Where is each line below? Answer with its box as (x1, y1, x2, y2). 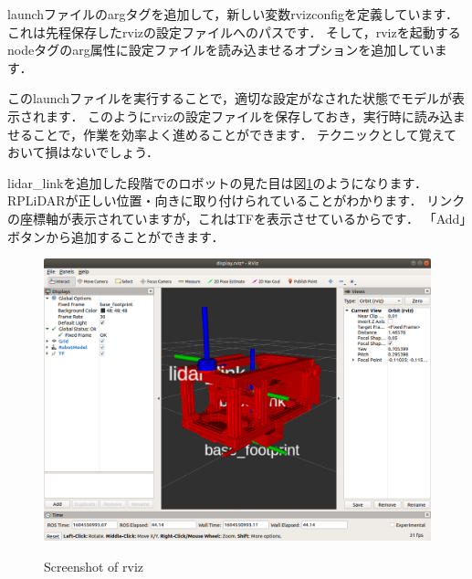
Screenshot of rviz (44, 557, 144, 576)
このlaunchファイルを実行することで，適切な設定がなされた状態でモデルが (7, 89, 453, 108)
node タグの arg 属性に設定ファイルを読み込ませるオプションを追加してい (7, 40, 435, 59)
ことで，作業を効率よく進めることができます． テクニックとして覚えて (32, 124, 456, 143)
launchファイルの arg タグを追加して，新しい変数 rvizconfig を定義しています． (7, 5, 458, 23)
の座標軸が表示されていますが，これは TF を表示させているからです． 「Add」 (7, 208, 467, 227)
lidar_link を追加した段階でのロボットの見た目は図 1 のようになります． (7, 173, 427, 192)
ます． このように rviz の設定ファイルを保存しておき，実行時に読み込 (45, 106, 453, 125)
